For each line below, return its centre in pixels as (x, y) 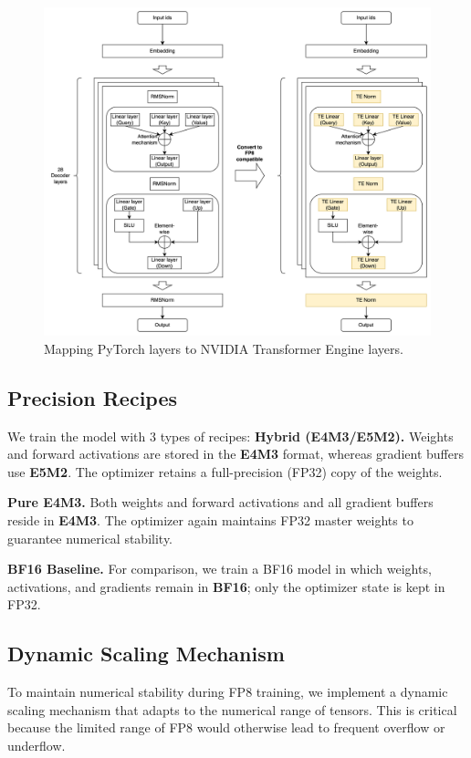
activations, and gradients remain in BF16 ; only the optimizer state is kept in (226, 586)
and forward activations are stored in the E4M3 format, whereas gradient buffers (235, 454)
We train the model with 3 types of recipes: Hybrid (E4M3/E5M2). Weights (230, 436)
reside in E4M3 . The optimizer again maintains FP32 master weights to (210, 520)
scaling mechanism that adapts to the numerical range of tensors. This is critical (232, 709)
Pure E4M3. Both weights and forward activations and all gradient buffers (220, 502)
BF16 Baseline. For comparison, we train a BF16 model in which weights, (220, 569)
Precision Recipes (93, 397)
